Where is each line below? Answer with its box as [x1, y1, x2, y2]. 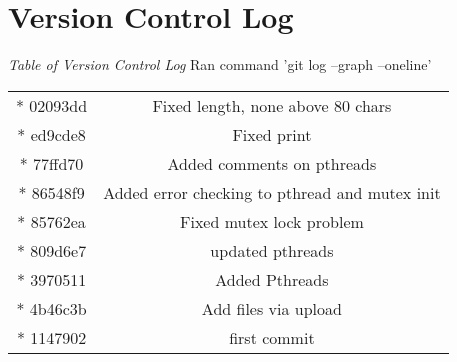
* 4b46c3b [16, 296, 87, 320]
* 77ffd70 [19, 151, 84, 175]
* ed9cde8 [17, 122, 86, 146]
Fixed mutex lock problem [179, 209, 364, 233]
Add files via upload [201, 296, 342, 320]
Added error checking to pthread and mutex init [103, 180, 441, 204]
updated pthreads [210, 238, 334, 262]
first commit [229, 325, 315, 349]
